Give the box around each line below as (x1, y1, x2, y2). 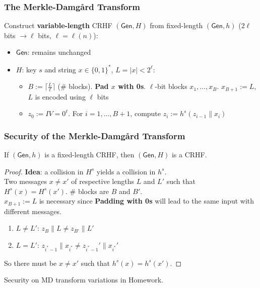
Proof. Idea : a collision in (4, 166, 84, 176)
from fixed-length (150, 20, 203, 31)
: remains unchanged (27, 47, 91, 57)
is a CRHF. (171, 149, 207, 159)
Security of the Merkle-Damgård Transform (4, 129, 185, 142)
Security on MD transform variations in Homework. (4, 274, 163, 285)
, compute (130, 108, 161, 119)
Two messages (4, 176, 47, 186)
